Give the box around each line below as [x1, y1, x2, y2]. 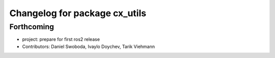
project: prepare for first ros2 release [22, 36, 100, 42]
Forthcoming [9, 22, 54, 31]
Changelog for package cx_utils [9, 8, 147, 19]
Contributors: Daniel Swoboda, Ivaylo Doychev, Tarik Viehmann [22, 43, 155, 49]
